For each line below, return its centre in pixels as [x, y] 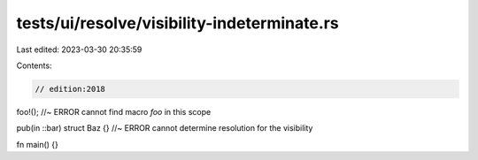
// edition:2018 [70, 89]
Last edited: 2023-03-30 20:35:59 [79, 50]
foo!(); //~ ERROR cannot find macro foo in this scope [114, 111]
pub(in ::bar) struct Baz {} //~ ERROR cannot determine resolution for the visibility [165, 128]
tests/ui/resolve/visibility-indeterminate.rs [178, 23]
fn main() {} [38, 144]
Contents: [34, 65]
